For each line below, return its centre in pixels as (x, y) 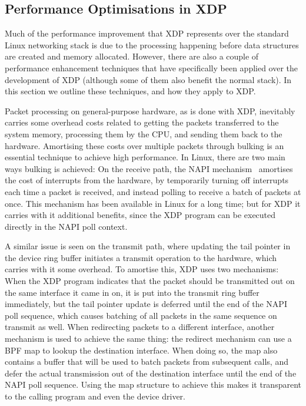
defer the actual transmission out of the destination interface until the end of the (151, 373)
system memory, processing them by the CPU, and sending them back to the (144, 133)
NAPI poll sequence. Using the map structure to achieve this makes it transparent (153, 384)
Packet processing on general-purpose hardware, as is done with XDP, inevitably (150, 110)
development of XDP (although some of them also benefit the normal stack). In (148, 79)
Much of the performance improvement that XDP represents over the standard (147, 33)
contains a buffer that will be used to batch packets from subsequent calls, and (147, 362)
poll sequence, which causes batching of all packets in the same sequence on (141, 315)
